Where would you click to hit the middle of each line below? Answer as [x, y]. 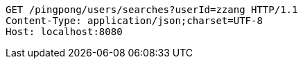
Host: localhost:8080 [64, 32]
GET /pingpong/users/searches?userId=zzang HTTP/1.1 [152, 10]
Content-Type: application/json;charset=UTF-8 [134, 21]
